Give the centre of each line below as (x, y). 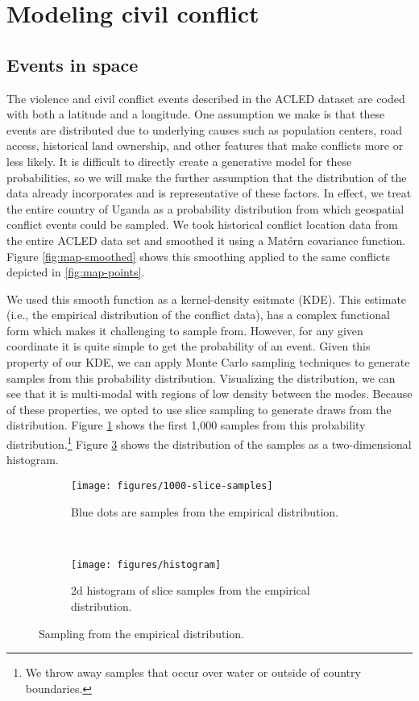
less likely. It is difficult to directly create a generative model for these (179, 161)
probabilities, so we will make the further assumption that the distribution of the (207, 177)
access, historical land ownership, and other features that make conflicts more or (205, 145)
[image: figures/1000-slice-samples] (172, 485)
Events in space (73, 64)
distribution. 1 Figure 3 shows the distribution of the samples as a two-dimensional (209, 443)
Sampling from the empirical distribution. (141, 633)
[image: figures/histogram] (146, 564)
